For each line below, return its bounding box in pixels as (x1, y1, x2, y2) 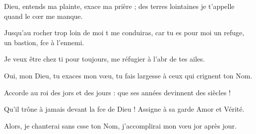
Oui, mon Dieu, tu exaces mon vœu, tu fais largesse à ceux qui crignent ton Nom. (4, 70, 253, 80)
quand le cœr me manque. (4, 10, 83, 21)
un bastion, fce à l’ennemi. (4, 37, 84, 47)
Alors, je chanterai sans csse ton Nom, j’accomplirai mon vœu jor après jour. (4, 120, 237, 131)
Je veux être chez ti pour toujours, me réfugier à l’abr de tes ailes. (4, 54, 205, 64)
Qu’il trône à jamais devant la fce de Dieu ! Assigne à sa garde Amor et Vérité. (4, 104, 245, 114)
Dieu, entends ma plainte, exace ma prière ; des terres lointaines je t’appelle (4, 1, 235, 11)
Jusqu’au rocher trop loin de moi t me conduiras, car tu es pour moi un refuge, (4, 27, 245, 38)
